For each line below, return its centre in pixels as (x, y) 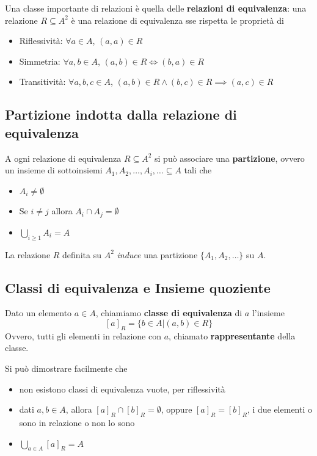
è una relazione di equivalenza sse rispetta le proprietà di (177, 20)
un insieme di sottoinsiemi (54, 170)
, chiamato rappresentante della (232, 335)
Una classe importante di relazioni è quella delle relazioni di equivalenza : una (156, 8)
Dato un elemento (38, 313)
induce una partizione (157, 254)
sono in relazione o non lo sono (77, 422)
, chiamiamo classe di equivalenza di (169, 313)
